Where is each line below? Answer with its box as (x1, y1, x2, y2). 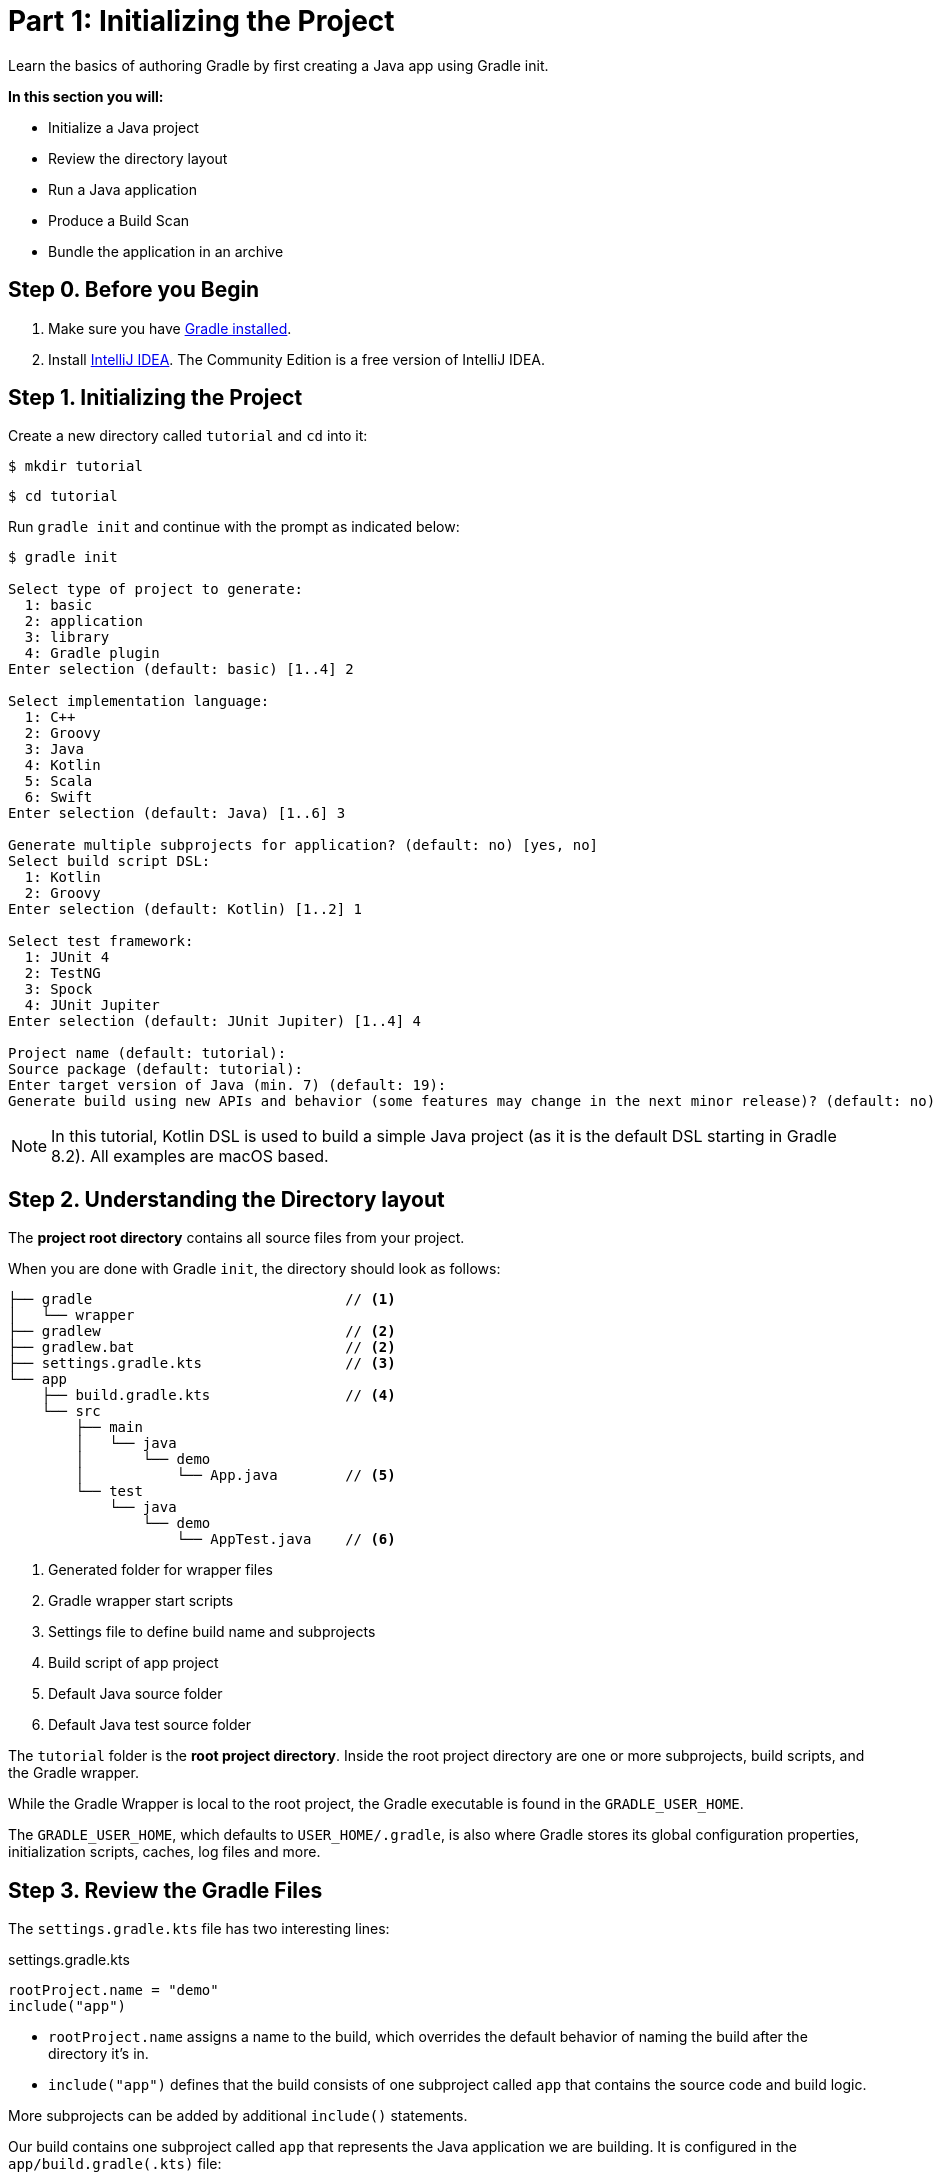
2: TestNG (24, 965, 101, 982)
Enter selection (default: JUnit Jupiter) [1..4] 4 (8, 1013, 422, 1030)
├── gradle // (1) (8, 1291, 396, 1308)
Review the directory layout (48, 149, 228, 167)
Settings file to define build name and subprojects (48, 1623, 376, 1641)
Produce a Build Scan (48, 211, 190, 229)
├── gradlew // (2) (8, 1323, 396, 1340)
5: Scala (24, 773, 93, 790)
